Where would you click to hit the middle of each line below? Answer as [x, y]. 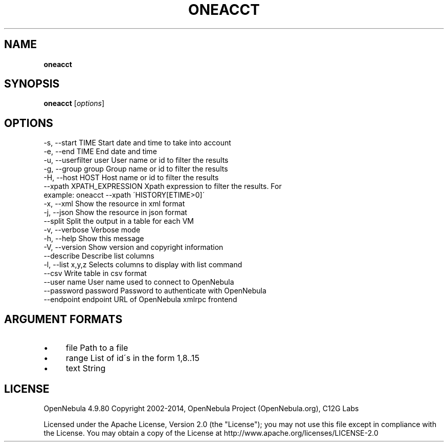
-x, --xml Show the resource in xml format [114, 204]
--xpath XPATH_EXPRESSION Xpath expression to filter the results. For [163, 186]
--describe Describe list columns [99, 256]
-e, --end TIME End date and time [100, 152]
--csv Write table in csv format [95, 273]
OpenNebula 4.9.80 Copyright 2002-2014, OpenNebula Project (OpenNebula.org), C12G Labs [201, 408]
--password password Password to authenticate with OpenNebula [155, 291]
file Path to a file [97, 348]
